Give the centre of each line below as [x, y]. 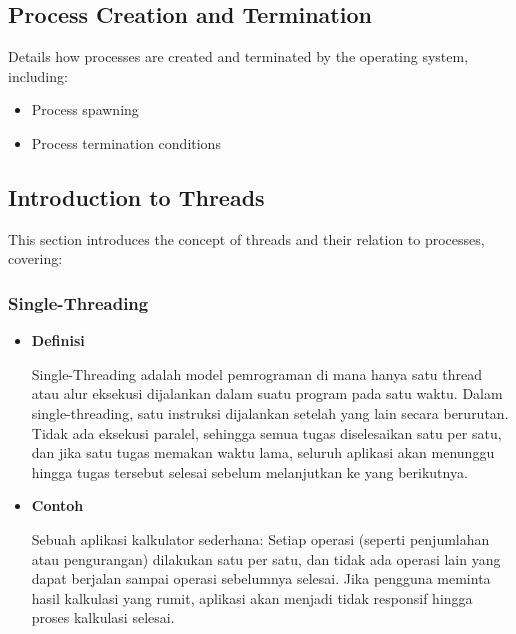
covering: [35, 258]
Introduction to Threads [136, 196]
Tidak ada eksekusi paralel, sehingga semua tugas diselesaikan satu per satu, [266, 432]
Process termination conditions [126, 142]
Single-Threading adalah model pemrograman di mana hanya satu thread [257, 373]
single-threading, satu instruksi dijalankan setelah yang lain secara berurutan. [270, 412]
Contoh [57, 505]
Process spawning [85, 109]
